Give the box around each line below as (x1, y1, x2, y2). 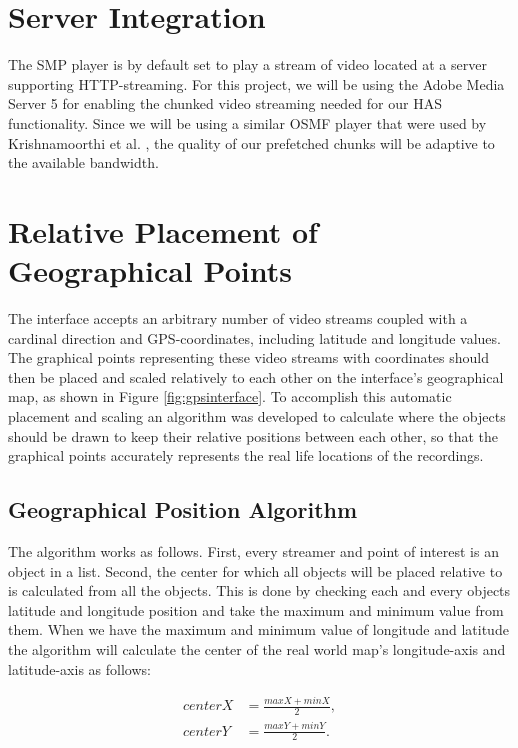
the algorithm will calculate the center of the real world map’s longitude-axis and (8, 638, 506, 659)
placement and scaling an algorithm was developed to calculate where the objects (8, 405, 506, 426)
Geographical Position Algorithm (8, 494, 358, 525)
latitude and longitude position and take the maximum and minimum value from (8, 599, 504, 620)
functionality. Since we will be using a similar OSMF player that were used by (8, 112, 487, 133)
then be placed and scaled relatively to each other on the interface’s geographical (8, 366, 504, 387)
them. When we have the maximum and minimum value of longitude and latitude (8, 619, 509, 640)
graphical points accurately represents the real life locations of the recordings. (8, 445, 484, 466)
